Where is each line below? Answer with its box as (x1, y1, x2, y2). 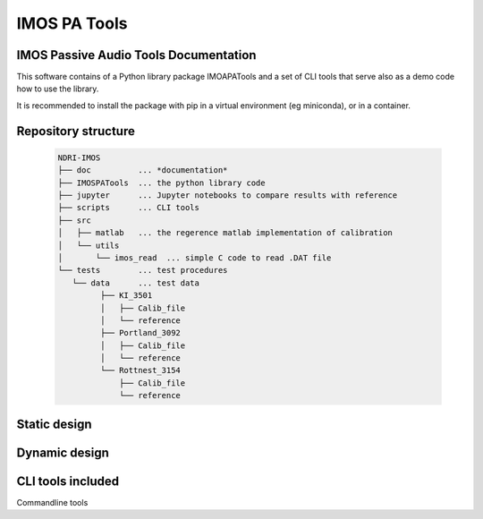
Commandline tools (16, 497, 89, 507)
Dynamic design (16, 445, 109, 460)
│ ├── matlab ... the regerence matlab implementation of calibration (57, 228, 394, 238)
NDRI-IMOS (57, 152, 101, 163)
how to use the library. (16, 83, 99, 94)
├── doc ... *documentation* (57, 166, 228, 175)
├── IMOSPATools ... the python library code (57, 177, 266, 188)
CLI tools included (16, 473, 120, 489)
